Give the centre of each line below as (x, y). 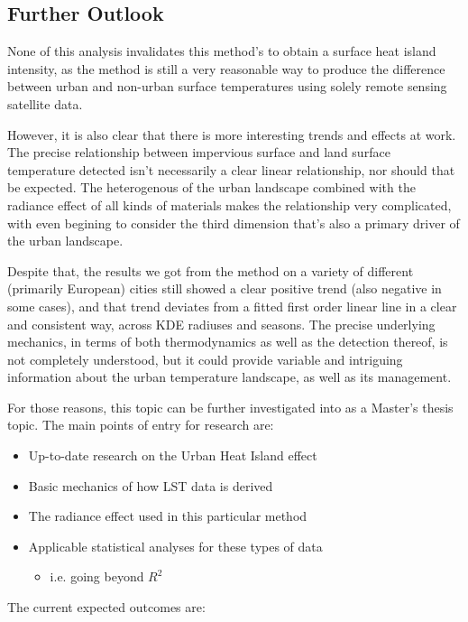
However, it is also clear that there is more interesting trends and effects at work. (232, 134)
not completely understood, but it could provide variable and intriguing (205, 359)
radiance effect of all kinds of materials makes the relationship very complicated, (229, 204)
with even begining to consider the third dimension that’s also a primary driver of (234, 223)
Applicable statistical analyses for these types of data (175, 546)
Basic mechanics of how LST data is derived (151, 485)
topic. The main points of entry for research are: (141, 425)
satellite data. (45, 103)
